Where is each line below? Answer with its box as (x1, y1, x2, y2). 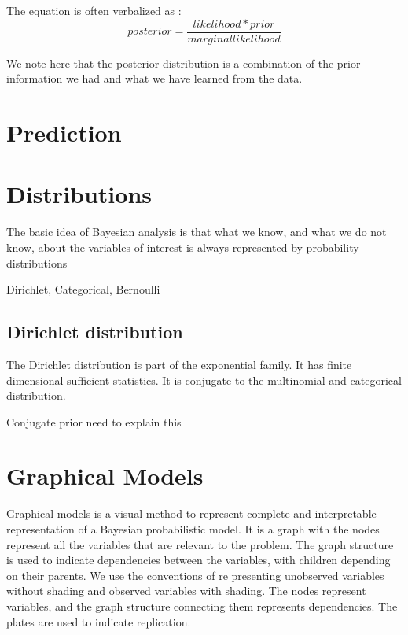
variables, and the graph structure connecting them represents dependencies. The (6, 597, 398, 614)
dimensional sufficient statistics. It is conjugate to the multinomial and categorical (6, 371, 402, 388)
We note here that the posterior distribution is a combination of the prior (6, 54, 361, 71)
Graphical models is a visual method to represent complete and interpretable (6, 505, 377, 522)
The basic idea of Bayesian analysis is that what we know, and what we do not (6, 223, 387, 240)
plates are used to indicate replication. (6, 613, 191, 629)
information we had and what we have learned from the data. (6, 70, 303, 87)
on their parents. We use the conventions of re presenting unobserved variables (6, 567, 384, 583)
